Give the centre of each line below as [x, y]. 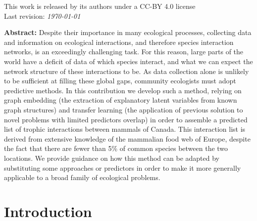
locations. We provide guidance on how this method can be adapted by [112, 158]
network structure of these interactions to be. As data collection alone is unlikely [127, 71]
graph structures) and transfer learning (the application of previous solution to [124, 109]
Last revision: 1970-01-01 [42, 16]
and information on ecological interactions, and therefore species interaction [119, 42]
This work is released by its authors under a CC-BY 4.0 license [100, 6]
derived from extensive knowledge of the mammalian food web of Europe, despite [127, 138]
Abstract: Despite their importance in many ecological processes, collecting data [128, 32]
